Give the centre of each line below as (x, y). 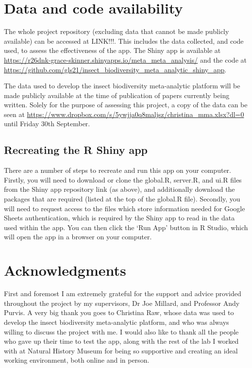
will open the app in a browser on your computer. (78, 237)
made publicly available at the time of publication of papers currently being (117, 95)
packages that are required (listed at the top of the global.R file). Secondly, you (122, 199)
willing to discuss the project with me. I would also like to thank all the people (121, 331)
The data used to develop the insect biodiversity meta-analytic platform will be (122, 86)
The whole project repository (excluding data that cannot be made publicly (117, 31)
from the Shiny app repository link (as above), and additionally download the (119, 189)
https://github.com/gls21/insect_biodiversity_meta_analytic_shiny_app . (115, 69)
